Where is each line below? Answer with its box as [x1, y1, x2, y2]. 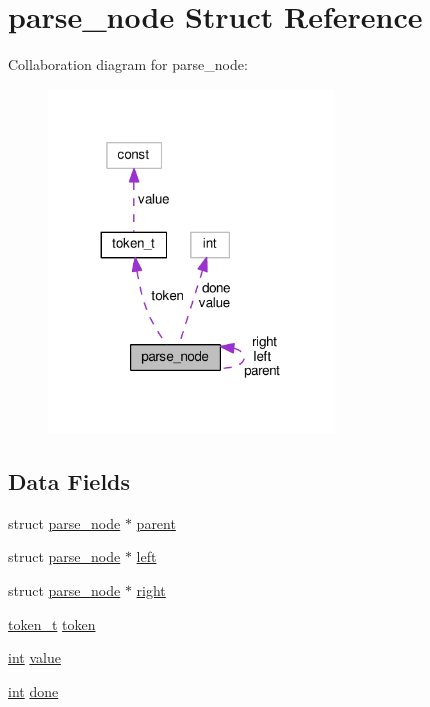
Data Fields [8, 465, 131, 496]
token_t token [8, 613, 96, 634]
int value [8, 647, 61, 668]
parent [136, 512, 176, 533]
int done [8, 680, 59, 701]
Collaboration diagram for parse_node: [8, 54, 248, 75]
